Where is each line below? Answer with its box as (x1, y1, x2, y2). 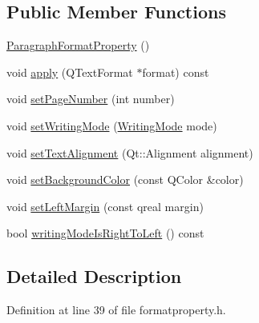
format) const (142, 63, 209, 80)
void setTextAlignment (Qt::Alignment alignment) (6, 144, 253, 161)
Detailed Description (6, 264, 182, 289)
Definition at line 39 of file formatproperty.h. (6, 301, 226, 318)
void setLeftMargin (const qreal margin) (6, 197, 204, 214)
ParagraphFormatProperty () (6, 37, 150, 54)
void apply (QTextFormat (6, 63, 133, 80)
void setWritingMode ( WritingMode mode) (6, 117, 217, 134)
